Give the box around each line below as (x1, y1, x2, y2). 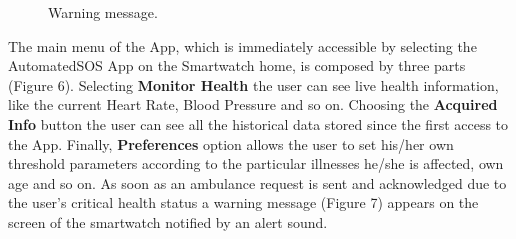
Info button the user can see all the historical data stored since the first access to (8, 113, 509, 134)
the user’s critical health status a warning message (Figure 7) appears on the (8, 192, 479, 213)
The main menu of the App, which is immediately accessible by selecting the (8, 35, 477, 56)
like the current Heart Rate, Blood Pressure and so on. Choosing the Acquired (8, 94, 498, 115)
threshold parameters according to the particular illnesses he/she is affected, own (8, 153, 504, 174)
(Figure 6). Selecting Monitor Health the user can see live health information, (8, 74, 499, 95)
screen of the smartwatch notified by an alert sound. (8, 211, 328, 232)
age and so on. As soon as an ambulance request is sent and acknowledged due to (8, 172, 507, 193)
